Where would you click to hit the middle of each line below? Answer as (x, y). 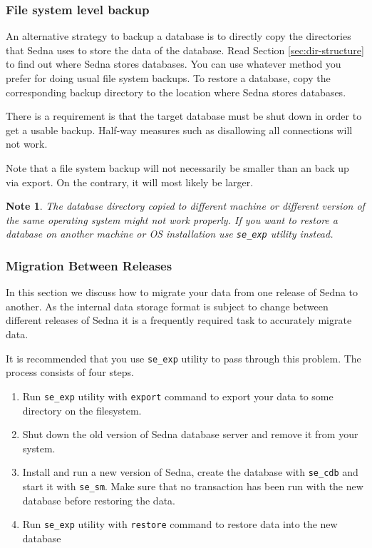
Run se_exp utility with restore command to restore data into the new (180, 524)
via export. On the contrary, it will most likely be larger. (130, 182)
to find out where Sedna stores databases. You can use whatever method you (174, 64)
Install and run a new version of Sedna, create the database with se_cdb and (190, 472)
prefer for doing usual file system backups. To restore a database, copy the (168, 78)
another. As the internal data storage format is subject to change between (167, 306)
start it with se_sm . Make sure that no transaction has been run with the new (193, 486)
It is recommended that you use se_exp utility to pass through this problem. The (184, 358)
